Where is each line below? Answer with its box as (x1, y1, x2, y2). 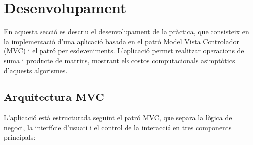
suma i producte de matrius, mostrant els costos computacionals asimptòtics (4, 55, 235, 65)
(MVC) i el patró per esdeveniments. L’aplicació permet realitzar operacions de (4, 46, 244, 56)
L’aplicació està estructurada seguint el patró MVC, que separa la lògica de (4, 112, 232, 123)
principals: (4, 132, 36, 142)
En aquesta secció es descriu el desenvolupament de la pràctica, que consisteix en (4, 26, 249, 37)
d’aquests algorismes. (4, 65, 68, 75)
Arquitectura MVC (4, 89, 104, 104)
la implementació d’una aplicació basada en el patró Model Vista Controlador (4, 36, 239, 46)
